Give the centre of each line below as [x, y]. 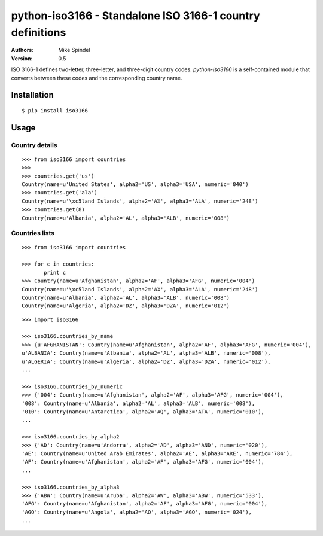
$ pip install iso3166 [55, 110]
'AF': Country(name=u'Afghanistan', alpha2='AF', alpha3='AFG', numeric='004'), [143, 462]
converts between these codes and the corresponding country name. [97, 78]
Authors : [22, 50]
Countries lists [33, 233]
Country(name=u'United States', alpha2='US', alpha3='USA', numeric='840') [135, 185]
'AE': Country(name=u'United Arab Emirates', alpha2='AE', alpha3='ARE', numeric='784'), [157, 453]
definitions [39, 32]
